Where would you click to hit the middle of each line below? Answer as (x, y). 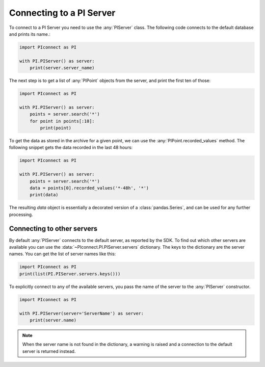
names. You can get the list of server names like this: (63, 254)
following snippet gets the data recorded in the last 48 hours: (71, 148)
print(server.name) (53, 320)
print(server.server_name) (62, 68)
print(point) (56, 128)
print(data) (44, 195)
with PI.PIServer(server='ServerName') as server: (82, 313)
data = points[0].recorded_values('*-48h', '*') (89, 188)
